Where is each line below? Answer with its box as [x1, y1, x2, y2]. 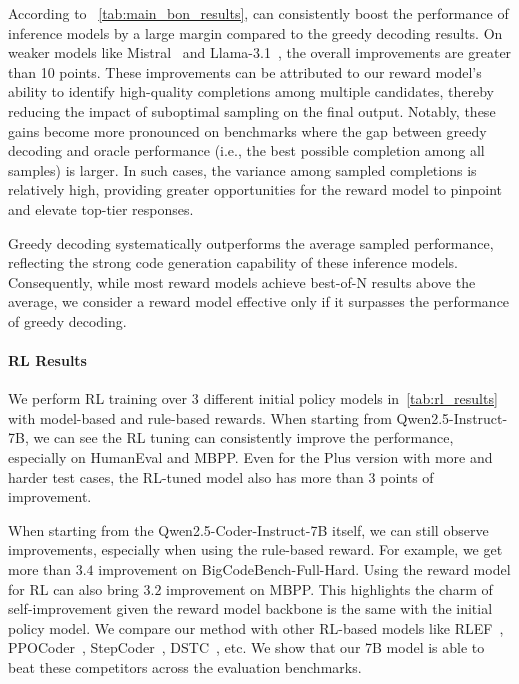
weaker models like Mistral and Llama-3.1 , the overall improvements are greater [8, 42, 512, 63]
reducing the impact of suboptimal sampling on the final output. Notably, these [8, 100, 496, 121]
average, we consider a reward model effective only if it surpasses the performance [8, 291, 510, 312]
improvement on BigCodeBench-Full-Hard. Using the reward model [98, 559, 511, 580]
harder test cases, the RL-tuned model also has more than [8, 466, 364, 487]
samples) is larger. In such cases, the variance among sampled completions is [8, 159, 477, 180]
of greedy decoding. [8, 310, 127, 331]
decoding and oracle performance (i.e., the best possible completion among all [8, 140, 485, 161]
